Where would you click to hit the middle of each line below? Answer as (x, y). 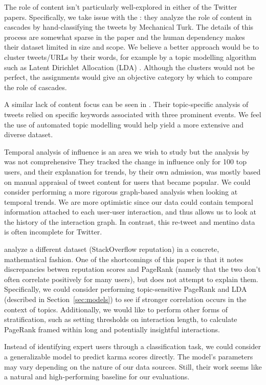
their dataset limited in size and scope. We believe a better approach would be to (132, 47)
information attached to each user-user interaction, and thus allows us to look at (130, 212)
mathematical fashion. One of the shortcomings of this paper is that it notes (124, 259)
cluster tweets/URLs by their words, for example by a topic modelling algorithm (130, 57)
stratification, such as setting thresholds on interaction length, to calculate (121, 319)
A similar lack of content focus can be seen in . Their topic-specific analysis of (126, 104)
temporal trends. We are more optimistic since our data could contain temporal (129, 201)
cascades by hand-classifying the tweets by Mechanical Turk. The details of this (129, 27)
